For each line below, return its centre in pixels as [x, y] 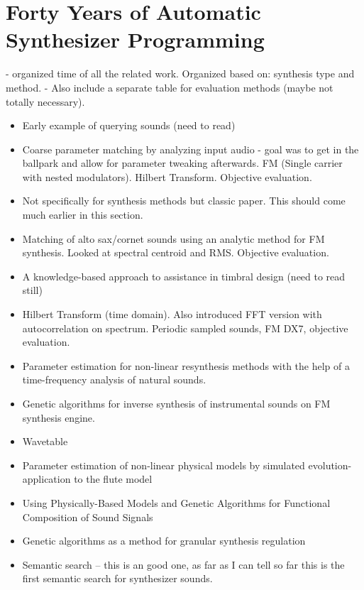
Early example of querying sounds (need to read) [129, 125]
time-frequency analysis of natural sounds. [114, 379]
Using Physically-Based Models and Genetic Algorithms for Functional [176, 502]
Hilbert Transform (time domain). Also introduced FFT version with [172, 314]
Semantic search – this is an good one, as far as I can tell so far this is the [183, 564]
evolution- [330, 465]
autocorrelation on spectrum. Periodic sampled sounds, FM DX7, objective [185, 328]
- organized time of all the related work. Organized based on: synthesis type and [180, 73]
